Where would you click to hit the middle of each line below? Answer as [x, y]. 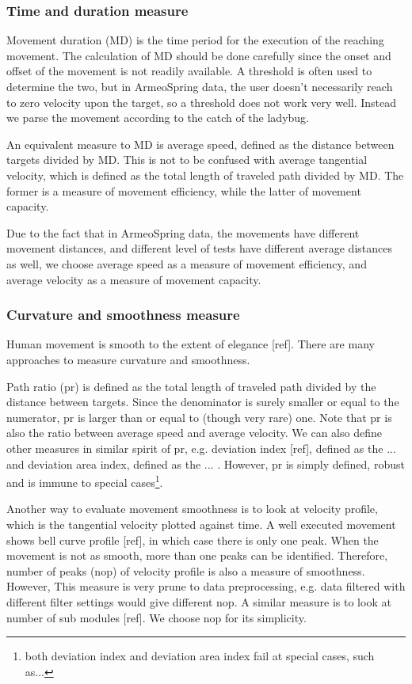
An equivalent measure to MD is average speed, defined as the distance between [200, 144]
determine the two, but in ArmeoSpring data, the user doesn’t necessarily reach [200, 86]
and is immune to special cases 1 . [85, 481]
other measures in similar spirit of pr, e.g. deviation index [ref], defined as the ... [201, 448]
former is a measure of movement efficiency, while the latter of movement [184, 190]
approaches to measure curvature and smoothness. [128, 359]
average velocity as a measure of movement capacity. [134, 279]
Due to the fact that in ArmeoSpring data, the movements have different [183, 232]
